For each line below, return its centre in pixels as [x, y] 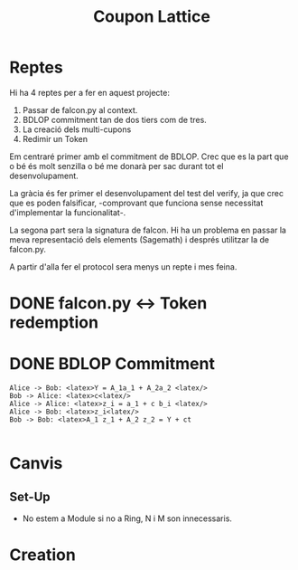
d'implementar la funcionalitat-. [68, 212]
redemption [54, 323]
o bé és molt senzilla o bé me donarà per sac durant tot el [116, 166]
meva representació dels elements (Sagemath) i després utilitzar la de [140, 239]
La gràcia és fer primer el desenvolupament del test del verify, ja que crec [147, 193]
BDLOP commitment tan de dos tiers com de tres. [115, 119]
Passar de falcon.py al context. [80, 109]
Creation [43, 555]
